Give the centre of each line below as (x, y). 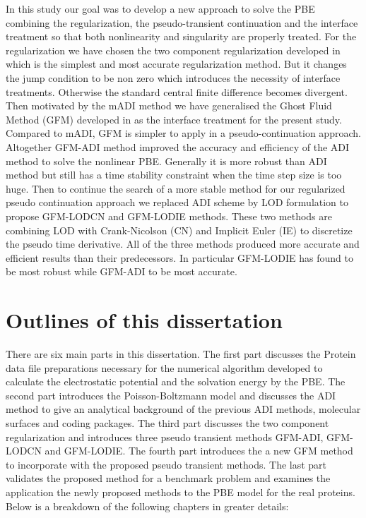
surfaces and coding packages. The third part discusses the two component (167, 422)
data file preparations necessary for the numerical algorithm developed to (164, 367)
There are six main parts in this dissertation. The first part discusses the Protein (181, 354)
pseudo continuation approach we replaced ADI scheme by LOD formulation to (177, 202)
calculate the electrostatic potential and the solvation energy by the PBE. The (176, 381)
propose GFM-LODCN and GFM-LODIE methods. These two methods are (169, 216)
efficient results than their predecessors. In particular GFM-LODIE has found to (179, 257)
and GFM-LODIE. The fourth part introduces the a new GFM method (199, 451)
